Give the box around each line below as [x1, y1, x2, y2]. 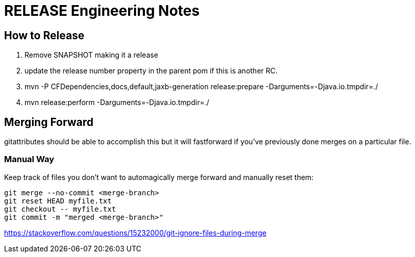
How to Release [4, 29, 85, 42]
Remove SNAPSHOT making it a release [25, 50, 158, 60]
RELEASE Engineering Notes [4, 2, 200, 19]
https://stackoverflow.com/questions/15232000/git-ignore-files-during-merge [4, 228, 266, 237]
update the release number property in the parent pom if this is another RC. [25, 66, 278, 75]
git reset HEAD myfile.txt [4, 196, 112, 205]
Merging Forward [4, 115, 93, 128]
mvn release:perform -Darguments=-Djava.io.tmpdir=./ [25, 98, 209, 107]
